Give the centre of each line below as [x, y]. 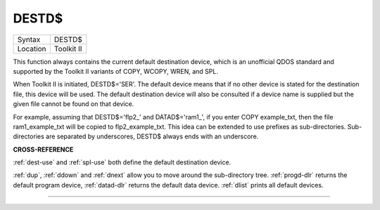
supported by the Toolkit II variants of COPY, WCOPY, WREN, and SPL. [115, 71]
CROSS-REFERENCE [43, 149]
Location [32, 48]
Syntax [29, 39]
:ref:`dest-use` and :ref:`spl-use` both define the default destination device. [122, 162]
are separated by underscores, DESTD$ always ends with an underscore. [152, 136]
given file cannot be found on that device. [74, 104]
